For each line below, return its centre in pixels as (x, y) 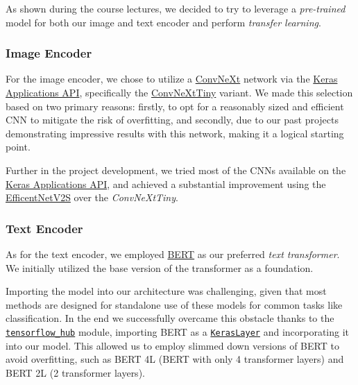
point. (18, 147)
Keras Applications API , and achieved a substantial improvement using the (166, 183)
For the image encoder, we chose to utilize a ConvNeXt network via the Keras (172, 79)
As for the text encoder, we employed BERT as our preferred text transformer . (173, 254)
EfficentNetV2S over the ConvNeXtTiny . (92, 197)
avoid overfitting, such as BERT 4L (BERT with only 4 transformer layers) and (175, 359)
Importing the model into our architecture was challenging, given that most (166, 291)
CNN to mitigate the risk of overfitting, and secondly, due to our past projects (172, 120)
